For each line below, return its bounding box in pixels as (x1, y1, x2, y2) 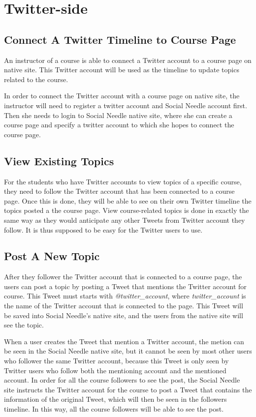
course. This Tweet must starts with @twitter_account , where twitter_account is (4, 291, 246, 301)
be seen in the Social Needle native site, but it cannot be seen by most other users (4, 346, 252, 356)
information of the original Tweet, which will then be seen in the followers (4, 394, 227, 404)
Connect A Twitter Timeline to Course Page (4, 31, 236, 47)
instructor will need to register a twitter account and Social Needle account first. (4, 100, 247, 110)
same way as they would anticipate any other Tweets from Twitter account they (4, 214, 245, 225)
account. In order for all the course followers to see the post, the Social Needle (4, 375, 240, 385)
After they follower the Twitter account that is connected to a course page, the (4, 271, 242, 282)
